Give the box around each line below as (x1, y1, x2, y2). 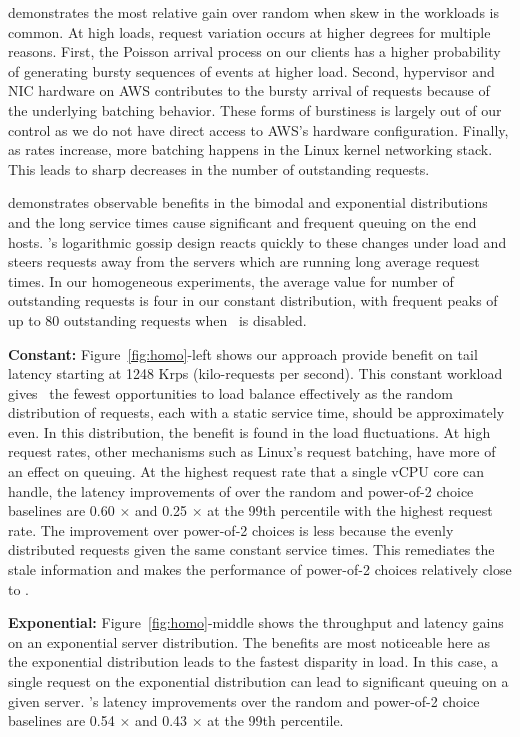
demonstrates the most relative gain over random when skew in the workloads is (8, 2, 499, 22)
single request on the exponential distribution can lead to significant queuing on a (8, 671, 509, 691)
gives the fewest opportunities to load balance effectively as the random (8, 382, 453, 403)
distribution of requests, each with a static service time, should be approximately (8, 402, 505, 423)
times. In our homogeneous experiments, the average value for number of (8, 270, 454, 291)
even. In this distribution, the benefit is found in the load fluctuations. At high (8, 421, 491, 442)
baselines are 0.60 (8, 500, 115, 521)
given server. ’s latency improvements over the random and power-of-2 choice (8, 690, 480, 711)
